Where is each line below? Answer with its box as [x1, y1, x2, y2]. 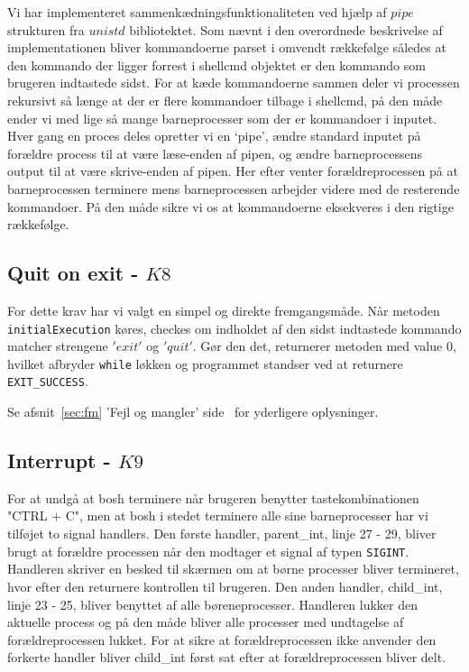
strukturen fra [7, 20, 85, 39]
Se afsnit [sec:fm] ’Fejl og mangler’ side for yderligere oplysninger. [7, 402, 379, 421]
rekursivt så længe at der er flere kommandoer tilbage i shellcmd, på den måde [7, 90, 443, 109]
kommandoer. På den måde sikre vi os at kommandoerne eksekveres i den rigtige [7, 197, 454, 216]
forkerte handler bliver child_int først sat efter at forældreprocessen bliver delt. [7, 648, 446, 667]
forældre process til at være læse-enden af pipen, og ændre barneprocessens [7, 143, 422, 162]
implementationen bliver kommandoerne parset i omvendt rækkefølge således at [7, 38, 446, 57]
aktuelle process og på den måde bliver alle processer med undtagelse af [7, 612, 404, 631]
